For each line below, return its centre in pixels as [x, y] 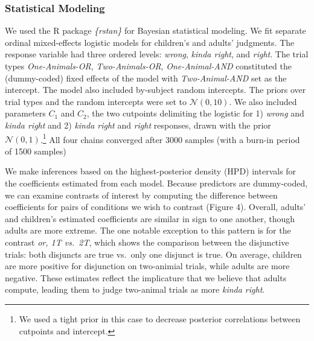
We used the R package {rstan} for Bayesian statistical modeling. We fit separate [155, 30]
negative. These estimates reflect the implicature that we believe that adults [146, 277]
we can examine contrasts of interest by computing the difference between [141, 195]
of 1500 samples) [36, 151]
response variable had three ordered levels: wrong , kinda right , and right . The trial [157, 54]
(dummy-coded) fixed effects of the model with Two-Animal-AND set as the [146, 78]
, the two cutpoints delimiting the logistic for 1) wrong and [195, 113]
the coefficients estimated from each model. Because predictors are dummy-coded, [156, 183]
